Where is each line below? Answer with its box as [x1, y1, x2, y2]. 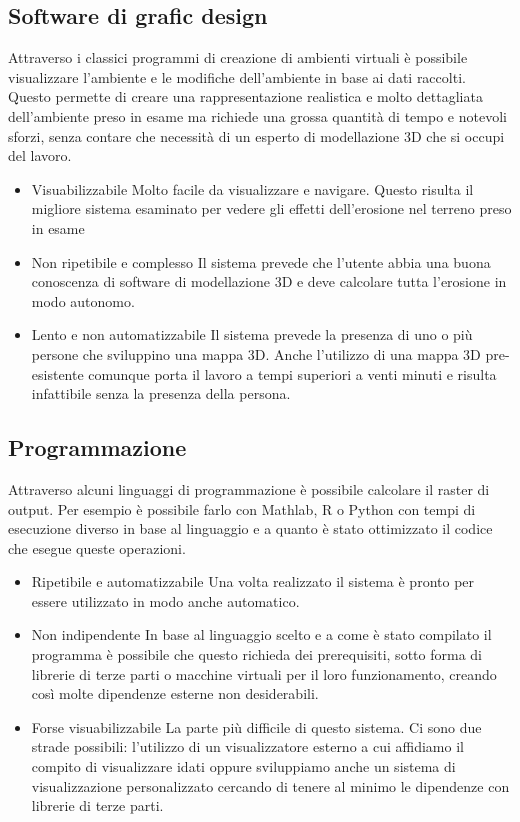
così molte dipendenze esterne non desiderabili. [31, 683, 319, 704]
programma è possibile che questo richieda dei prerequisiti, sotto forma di [31, 644, 482, 665]
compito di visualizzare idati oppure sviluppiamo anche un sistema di [31, 756, 456, 777]
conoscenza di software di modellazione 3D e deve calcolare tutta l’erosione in [31, 271, 507, 292]
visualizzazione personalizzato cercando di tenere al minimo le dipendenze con [31, 775, 510, 796]
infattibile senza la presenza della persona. [31, 383, 291, 404]
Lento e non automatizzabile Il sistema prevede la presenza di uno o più [31, 324, 473, 345]
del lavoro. [8, 145, 72, 166]
